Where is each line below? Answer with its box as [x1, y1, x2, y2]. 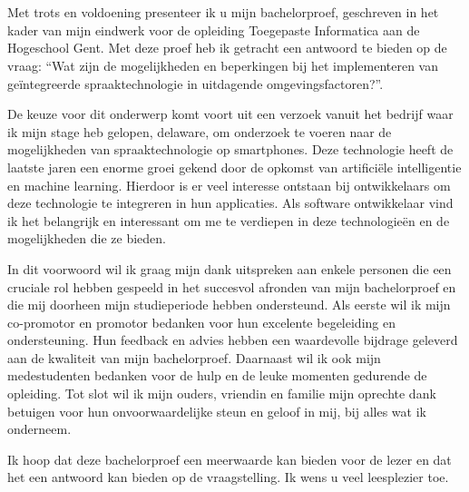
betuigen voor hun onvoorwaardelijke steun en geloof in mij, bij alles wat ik [7, 401, 426, 420]
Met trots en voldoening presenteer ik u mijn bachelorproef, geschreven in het [7, 3, 439, 22]
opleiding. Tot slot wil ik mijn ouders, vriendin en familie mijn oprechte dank [7, 384, 436, 403]
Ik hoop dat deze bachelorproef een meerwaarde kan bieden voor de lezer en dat [7, 449, 452, 468]
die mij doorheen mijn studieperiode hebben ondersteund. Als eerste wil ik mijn [7, 295, 451, 314]
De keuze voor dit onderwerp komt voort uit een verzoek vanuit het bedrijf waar [7, 104, 454, 123]
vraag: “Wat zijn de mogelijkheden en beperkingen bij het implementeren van [7, 55, 438, 74]
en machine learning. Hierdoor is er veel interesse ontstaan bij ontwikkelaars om [7, 175, 451, 194]
